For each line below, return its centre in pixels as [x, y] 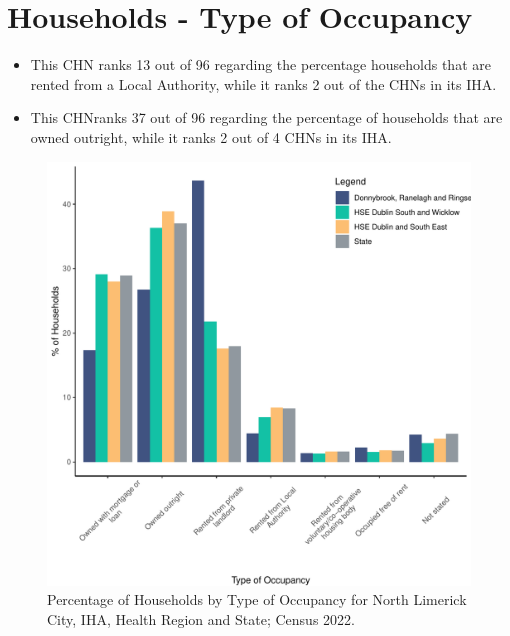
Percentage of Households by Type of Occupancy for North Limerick [257, 599]
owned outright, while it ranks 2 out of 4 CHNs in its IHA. [211, 136]
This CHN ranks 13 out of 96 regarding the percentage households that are [260, 64]
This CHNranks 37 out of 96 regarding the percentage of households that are [266, 117]
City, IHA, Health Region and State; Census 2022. [201, 618]
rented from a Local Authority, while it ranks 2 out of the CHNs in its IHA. [263, 83]
